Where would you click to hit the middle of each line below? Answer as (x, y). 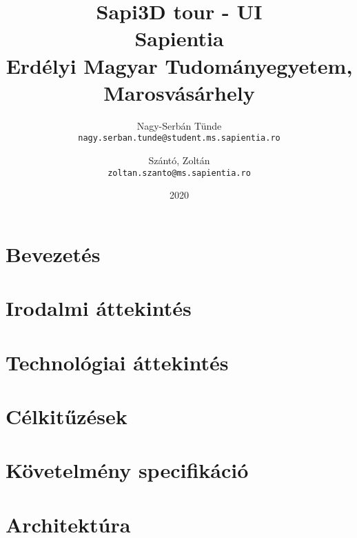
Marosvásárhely (179, 92)
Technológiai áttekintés (117, 362)
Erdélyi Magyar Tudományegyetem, (179, 65)
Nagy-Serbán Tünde (179, 125)
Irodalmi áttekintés (99, 308)
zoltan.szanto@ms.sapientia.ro (179, 173)
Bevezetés (53, 253)
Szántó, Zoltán (179, 160)
